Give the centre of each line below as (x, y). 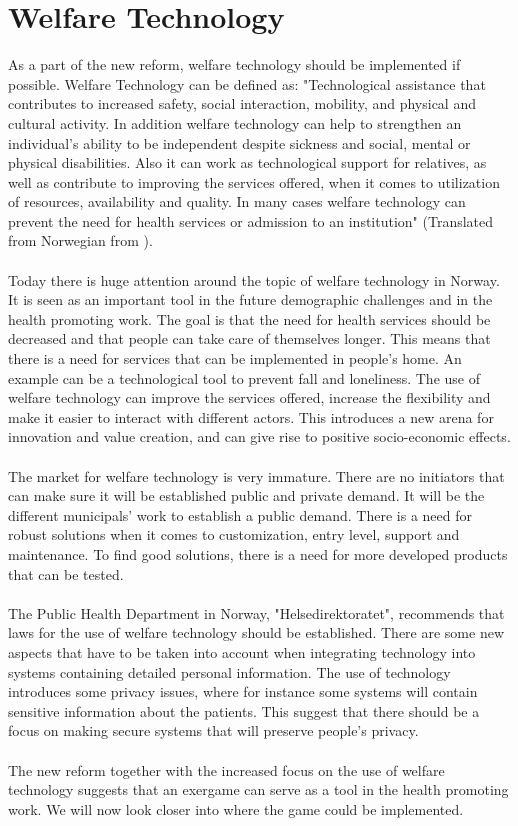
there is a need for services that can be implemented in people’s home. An (235, 358)
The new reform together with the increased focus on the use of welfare (226, 769)
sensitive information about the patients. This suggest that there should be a (244, 710)
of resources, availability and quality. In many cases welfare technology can (237, 201)
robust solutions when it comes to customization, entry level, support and (234, 534)
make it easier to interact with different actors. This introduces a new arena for (251, 416)
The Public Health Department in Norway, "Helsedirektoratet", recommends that (256, 612)
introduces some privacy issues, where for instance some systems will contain (243, 691)
